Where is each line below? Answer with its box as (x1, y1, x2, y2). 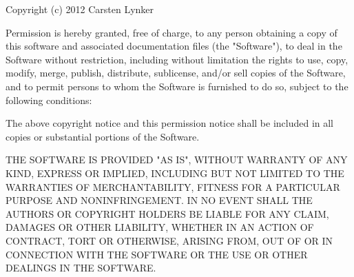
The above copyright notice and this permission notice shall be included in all (6, 116, 334, 130)
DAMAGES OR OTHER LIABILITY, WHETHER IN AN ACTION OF (6, 220, 314, 234)
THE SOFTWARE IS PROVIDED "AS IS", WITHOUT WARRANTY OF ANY (6, 152, 348, 167)
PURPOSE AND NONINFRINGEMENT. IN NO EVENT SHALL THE (6, 193, 313, 207)
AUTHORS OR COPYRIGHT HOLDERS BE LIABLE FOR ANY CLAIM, (6, 206, 329, 220)
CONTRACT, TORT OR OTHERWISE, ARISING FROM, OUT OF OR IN (6, 233, 333, 247)
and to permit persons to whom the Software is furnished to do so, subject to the (6, 79, 348, 93)
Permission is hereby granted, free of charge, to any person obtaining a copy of (6, 25, 337, 39)
